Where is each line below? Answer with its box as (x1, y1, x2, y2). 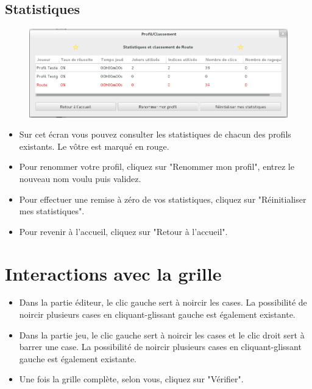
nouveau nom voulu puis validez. (19, 172, 141, 184)
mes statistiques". (19, 205, 85, 217)
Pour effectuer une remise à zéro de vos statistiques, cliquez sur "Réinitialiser (19, 192, 307, 205)
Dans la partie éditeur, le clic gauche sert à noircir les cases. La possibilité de (19, 296, 307, 309)
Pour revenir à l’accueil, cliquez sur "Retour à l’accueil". (19, 225, 228, 237)
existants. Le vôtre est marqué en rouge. (19, 139, 169, 152)
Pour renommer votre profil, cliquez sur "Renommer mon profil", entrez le (19, 160, 294, 173)
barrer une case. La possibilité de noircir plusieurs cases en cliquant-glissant (19, 340, 302, 353)
